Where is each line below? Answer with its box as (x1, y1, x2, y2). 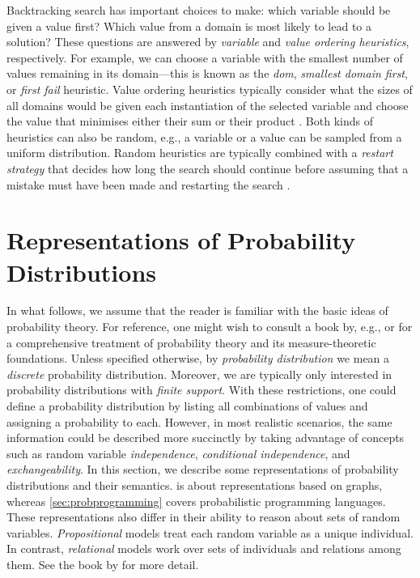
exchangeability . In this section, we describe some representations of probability (6, 461, 399, 478)
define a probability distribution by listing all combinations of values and (6, 397, 368, 414)
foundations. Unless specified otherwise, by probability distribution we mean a (6, 350, 390, 367)
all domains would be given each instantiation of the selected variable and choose (6, 96, 409, 113)
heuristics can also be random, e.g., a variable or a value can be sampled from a (6, 128, 402, 145)
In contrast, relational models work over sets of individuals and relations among (6, 540, 401, 557)
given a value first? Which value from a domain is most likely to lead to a (6, 17, 371, 34)
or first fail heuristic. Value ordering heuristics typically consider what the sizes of (6, 80, 413, 97)
